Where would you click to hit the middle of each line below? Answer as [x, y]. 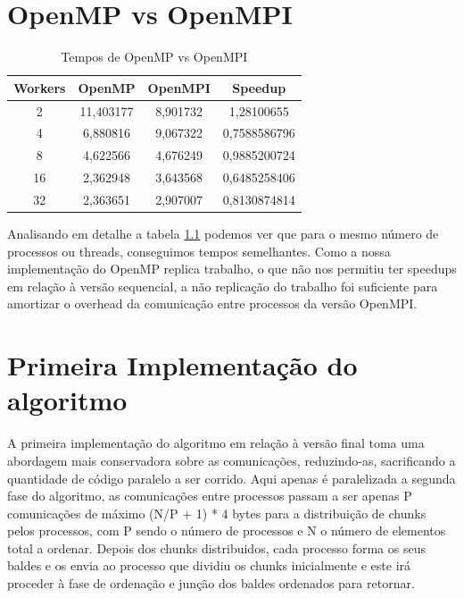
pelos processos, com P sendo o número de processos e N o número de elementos [227, 531]
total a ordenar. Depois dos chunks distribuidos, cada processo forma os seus [216, 547]
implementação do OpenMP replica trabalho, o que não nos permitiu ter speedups [232, 269]
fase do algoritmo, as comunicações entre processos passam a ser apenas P [210, 496]
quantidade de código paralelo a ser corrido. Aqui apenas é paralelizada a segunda [232, 478]
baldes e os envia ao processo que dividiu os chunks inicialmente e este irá [209, 565]
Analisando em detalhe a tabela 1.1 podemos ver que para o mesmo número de [223, 234]
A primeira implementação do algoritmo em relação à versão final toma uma [216, 443]
